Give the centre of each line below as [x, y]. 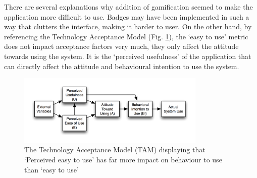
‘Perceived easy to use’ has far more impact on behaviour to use [123, 160]
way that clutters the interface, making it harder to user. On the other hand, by [128, 26]
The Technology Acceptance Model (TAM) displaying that [115, 150]
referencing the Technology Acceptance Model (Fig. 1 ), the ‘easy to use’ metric [126, 36]
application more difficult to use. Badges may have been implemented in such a [127, 16]
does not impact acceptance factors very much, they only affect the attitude [121, 46]
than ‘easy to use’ [52, 169]
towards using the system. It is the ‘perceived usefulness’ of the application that [128, 56]
